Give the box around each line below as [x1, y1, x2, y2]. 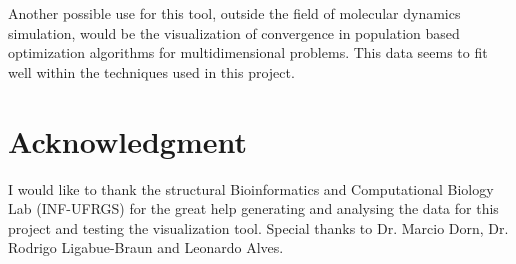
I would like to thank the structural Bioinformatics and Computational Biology [8, 178, 494, 199]
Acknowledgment [8, 120, 247, 161]
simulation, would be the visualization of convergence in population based [8, 22, 460, 43]
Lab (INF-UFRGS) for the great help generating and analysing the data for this [8, 198, 499, 219]
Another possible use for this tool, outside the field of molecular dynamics [8, 3, 461, 23]
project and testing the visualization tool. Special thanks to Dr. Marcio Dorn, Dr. [8, 217, 509, 238]
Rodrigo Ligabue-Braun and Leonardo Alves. [8, 237, 284, 258]
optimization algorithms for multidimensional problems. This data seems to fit [8, 42, 488, 63]
